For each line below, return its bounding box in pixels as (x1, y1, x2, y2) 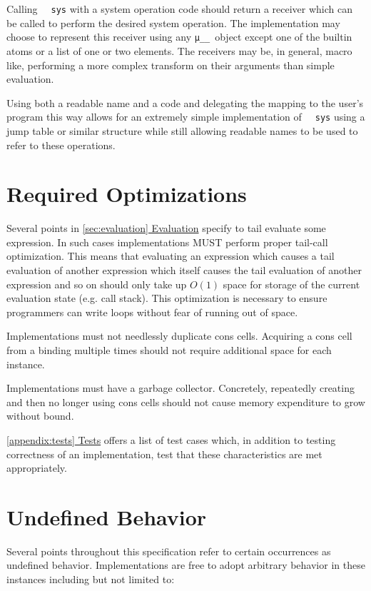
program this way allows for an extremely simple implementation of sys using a (6, 109, 365, 124)
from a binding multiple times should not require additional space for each (6, 343, 332, 357)
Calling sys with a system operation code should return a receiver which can (6, 1, 352, 16)
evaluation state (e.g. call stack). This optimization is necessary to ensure (6, 291, 327, 305)
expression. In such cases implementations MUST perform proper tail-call (6, 234, 328, 249)
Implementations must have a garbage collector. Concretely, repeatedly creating (6, 380, 355, 395)
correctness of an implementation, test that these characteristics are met (6, 446, 322, 461)
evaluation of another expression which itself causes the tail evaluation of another (6, 263, 362, 278)
